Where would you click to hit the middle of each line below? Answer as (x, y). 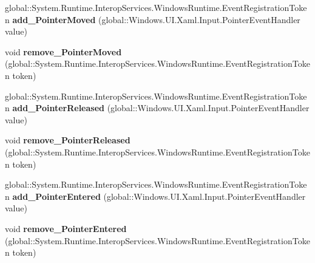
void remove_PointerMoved (63, 51)
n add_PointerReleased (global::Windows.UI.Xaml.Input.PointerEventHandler (157, 108)
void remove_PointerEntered (66, 228)
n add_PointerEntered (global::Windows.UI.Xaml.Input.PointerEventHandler (155, 196)
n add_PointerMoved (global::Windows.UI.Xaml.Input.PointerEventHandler (153, 19)
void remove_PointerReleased (68, 140)
